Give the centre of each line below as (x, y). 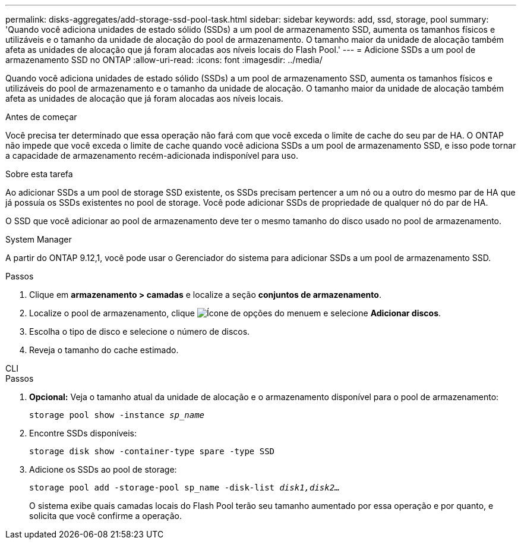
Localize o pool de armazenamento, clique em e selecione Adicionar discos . (235, 313)
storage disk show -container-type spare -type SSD (152, 451)
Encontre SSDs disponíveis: (83, 433)
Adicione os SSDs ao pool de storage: (103, 469)
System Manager (39, 239)
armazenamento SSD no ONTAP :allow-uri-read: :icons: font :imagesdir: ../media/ (164, 60)
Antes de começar (41, 117)
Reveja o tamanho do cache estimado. (104, 350)
